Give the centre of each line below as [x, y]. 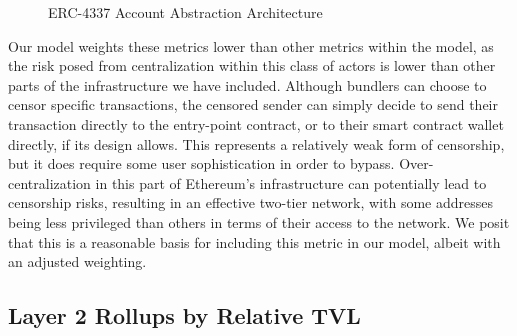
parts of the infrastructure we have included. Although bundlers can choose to [247, 84]
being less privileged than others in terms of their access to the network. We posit [259, 221]
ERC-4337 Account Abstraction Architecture [185, 12]
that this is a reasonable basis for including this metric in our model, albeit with [254, 241]
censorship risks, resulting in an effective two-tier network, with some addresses [251, 202]
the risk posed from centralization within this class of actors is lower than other [252, 65]
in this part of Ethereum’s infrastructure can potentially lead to [291, 182]
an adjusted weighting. [77, 261]
